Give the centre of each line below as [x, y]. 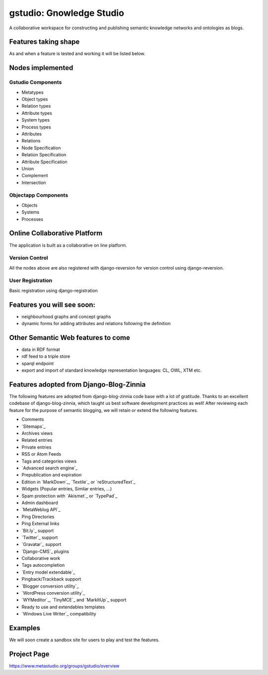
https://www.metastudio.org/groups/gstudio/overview [65, 666]
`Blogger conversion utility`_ [50, 586]
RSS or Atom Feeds [41, 454]
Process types [36, 127]
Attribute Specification [45, 162]
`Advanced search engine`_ [50, 468]
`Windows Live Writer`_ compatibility [59, 614]
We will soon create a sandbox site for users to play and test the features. [84, 640]
